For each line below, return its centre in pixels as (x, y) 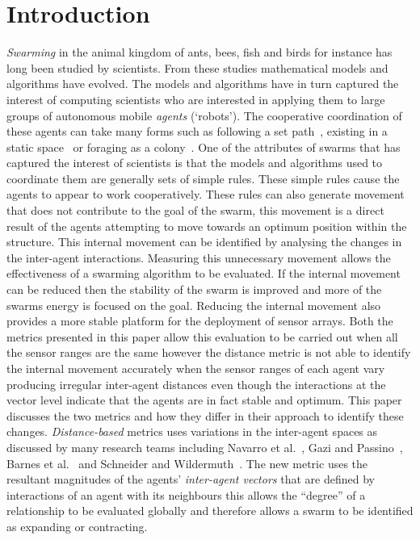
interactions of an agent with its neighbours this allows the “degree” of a (186, 494)
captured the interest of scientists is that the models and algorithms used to (195, 163)
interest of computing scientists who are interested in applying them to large (196, 99)
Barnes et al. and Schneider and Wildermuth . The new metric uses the (187, 463)
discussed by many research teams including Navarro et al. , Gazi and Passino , (205, 447)
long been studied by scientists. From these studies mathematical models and (197, 67)
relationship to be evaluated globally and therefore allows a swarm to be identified (210, 511)
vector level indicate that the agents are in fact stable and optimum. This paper (204, 400)
